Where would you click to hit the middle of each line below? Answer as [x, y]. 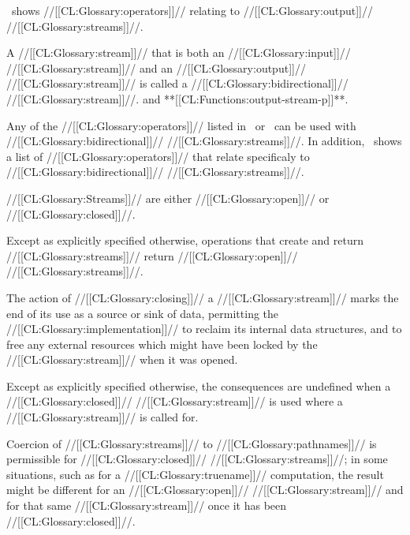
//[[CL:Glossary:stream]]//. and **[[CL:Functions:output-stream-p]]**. [177, 98]
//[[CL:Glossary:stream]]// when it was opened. [122, 359]
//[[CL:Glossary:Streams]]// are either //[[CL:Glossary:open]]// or [168, 198]
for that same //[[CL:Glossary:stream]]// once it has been [147, 505]
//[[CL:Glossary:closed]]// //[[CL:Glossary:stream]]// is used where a [175, 401]
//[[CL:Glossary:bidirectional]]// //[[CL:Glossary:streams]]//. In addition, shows [204, 141]
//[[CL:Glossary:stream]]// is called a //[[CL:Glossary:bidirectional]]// [177, 83]
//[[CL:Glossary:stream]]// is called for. [102, 417]
